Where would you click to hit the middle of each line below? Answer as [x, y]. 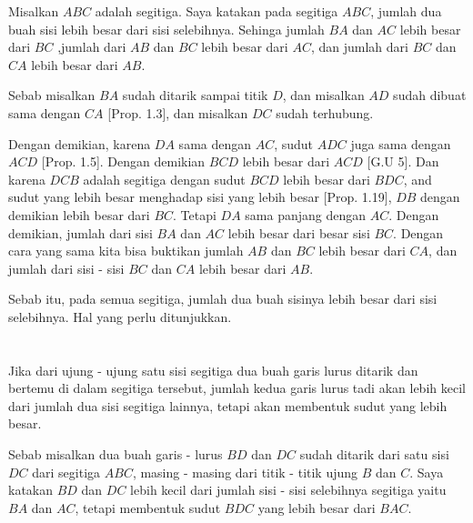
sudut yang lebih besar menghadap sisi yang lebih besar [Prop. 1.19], [200, 197]
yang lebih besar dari [317, 507]
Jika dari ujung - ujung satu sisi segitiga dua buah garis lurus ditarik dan [213, 370]
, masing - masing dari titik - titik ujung [245, 472]
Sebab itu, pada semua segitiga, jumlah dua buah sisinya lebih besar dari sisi [223, 299]
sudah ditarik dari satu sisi [374, 454]
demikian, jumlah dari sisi [81, 232]
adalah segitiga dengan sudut [164, 179]
